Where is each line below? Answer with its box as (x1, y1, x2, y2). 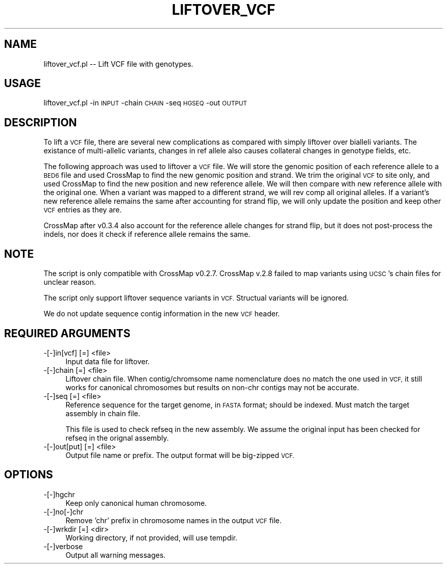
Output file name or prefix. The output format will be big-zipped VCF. (65, 450, 294, 459)
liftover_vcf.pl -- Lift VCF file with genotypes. (43, 59, 193, 68)
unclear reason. (43, 278, 96, 287)
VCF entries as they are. (43, 205, 122, 214)
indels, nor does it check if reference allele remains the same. (43, 230, 251, 239)
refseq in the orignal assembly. (65, 433, 169, 442)
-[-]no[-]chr (43, 507, 84, 516)
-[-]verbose (43, 542, 83, 551)
